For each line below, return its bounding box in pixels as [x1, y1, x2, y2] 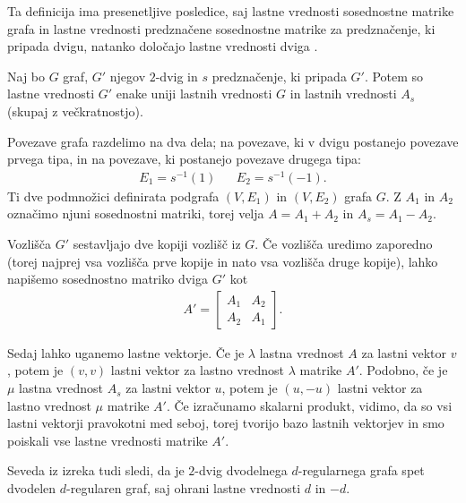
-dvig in [155, 66, 198, 85]
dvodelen [7, 479, 56, 498]
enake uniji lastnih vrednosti [116, 84, 272, 103]
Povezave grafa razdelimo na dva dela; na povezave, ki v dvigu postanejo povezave [7, 132, 459, 150]
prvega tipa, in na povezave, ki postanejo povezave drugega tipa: [7, 149, 361, 168]
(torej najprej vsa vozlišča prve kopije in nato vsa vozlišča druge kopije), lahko [7, 251, 438, 270]
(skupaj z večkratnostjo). [7, 101, 143, 120]
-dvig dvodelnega [194, 461, 288, 480]
